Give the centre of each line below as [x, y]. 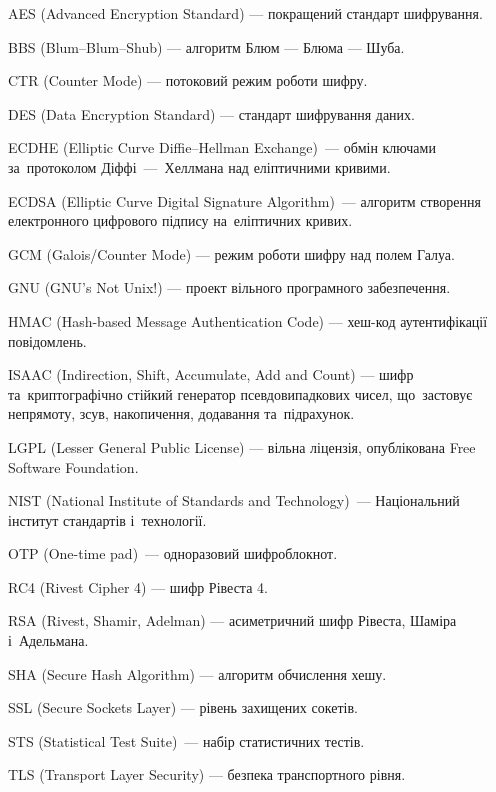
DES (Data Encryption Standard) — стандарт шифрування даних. [211, 113]
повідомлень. [47, 340]
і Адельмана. [48, 640]
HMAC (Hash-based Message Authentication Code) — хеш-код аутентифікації [248, 320]
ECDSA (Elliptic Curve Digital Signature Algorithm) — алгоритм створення [244, 200]
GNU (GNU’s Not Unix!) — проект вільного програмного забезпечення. [229, 287]
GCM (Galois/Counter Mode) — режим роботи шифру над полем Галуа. [231, 253]
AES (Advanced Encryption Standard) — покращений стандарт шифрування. [245, 13]
